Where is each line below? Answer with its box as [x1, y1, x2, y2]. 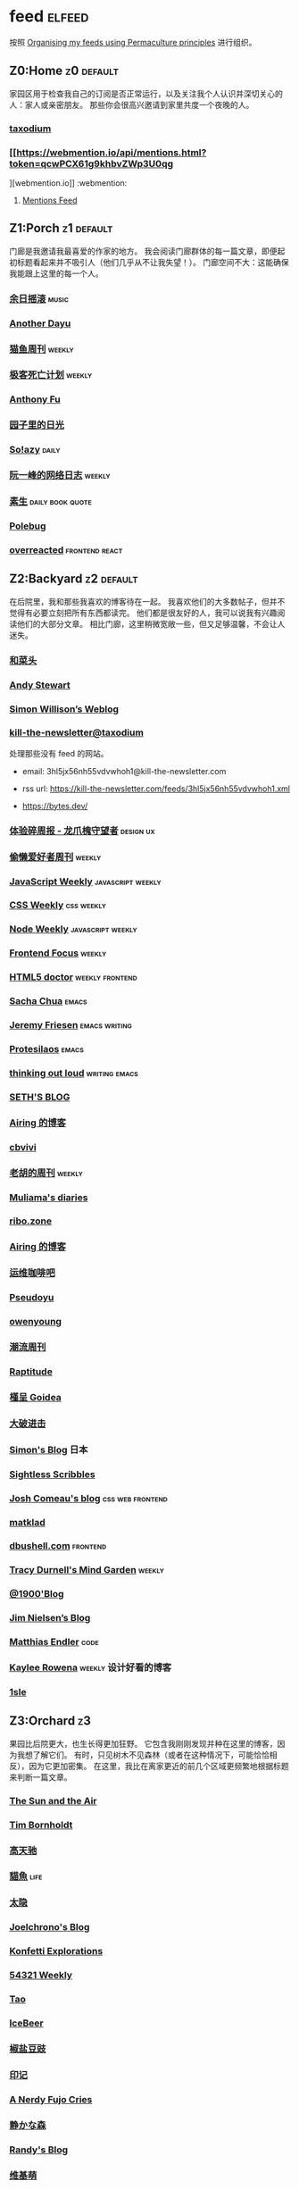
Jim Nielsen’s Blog [9, 1612, 91, 1625]
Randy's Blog [9, 2143, 69, 2156]
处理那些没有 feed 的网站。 [9, 748, 109, 758]
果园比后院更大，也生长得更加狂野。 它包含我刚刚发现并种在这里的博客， [9, 1738, 278, 1749]
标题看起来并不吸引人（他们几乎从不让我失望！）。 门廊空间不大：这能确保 [16, 256, 289, 267]
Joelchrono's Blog [9, 1921, 90, 1934]
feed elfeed [9, 6, 89, 27]
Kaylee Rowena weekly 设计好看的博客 [9, 1661, 172, 1674]
